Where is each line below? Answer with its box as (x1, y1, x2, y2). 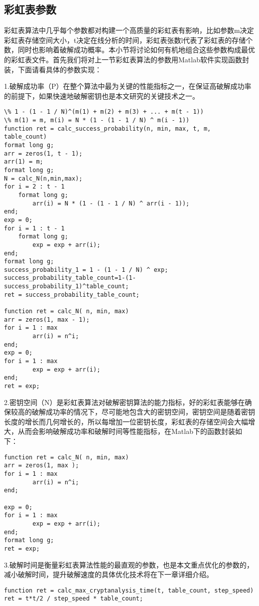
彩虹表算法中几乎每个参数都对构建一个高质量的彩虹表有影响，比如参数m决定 (4, 25, 254, 35)
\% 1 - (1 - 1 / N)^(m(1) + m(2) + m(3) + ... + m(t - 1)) (4, 108, 204, 116)
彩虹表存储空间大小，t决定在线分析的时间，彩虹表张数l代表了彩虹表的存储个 (4, 34, 253, 45)
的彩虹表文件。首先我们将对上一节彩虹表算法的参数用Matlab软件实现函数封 (4, 54, 249, 64)
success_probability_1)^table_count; (4, 283, 129, 290)
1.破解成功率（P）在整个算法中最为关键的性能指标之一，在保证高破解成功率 (4, 81, 252, 91)
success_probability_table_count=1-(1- (4, 274, 136, 282)
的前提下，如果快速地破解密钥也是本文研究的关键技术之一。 (4, 90, 199, 101)
